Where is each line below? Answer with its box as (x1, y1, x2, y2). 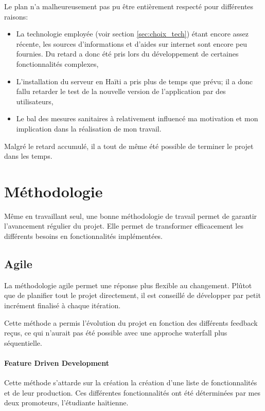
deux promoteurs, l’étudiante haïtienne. (4, 397, 129, 408)
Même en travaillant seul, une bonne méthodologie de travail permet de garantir (4, 210, 257, 221)
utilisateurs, (16, 96, 54, 106)
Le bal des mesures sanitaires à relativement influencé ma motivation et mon (16, 113, 258, 124)
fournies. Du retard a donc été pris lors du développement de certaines (16, 48, 239, 59)
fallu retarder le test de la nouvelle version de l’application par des (16, 86, 226, 97)
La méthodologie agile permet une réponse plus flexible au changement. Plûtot (4, 279, 252, 290)
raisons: (4, 11, 28, 22)
